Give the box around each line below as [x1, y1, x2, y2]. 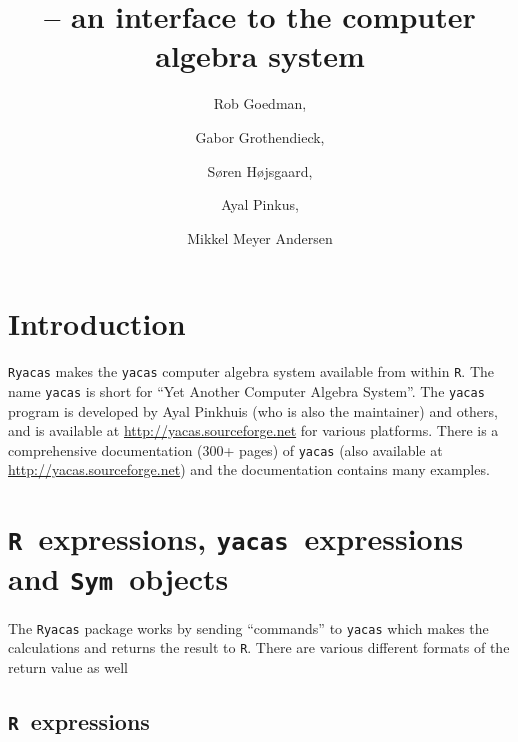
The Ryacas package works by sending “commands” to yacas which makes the [8, 617, 489, 638]
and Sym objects [8, 558, 229, 599]
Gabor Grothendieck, [195, 126, 325, 147]
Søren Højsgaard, [207, 160, 313, 181]
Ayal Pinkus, [221, 194, 299, 215]
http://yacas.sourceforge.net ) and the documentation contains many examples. [8, 459, 490, 480]
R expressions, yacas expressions [8, 518, 464, 559]
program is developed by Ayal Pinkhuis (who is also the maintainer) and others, [8, 400, 498, 421]
